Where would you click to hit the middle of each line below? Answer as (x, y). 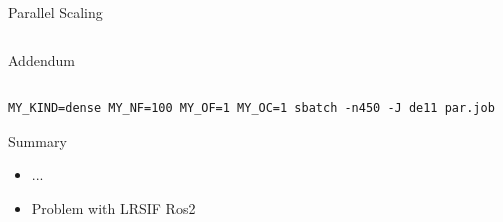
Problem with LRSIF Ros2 (113, 207)
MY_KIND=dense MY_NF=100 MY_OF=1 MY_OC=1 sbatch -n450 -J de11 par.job (251, 108)
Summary (37, 140)
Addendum (41, 59)
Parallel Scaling (55, 12)
